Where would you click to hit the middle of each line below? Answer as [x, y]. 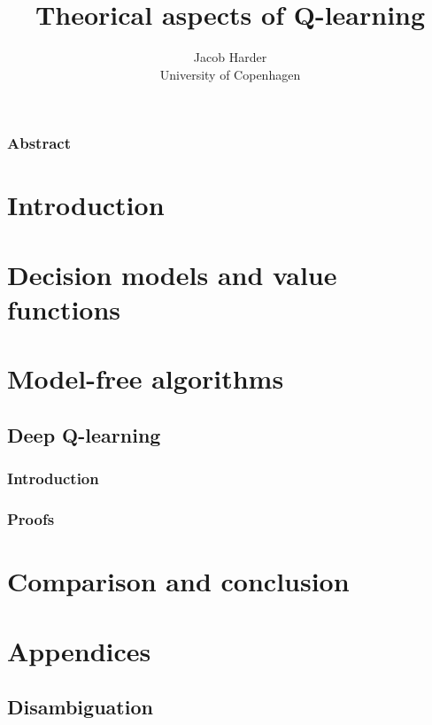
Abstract [39, 143]
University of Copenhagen [230, 74]
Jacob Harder [230, 57]
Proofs [31, 519]
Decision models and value [172, 274]
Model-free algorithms [146, 378]
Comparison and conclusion [178, 581]
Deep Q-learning [84, 434]
